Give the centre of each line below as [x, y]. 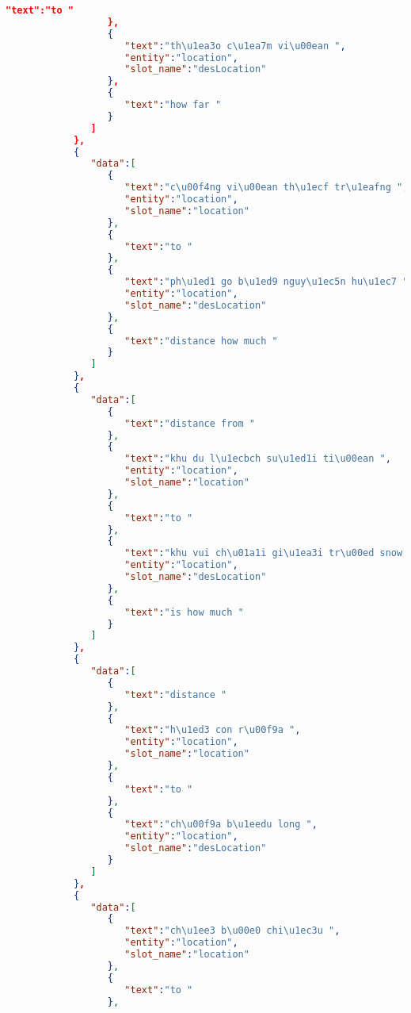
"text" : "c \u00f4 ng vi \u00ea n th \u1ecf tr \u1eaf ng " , [266, 188]
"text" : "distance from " [190, 423]
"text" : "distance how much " [201, 341]
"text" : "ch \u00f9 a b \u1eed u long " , [221, 825]
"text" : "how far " [173, 105]
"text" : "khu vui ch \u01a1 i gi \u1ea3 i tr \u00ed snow [264, 553]
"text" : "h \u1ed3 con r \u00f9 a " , [213, 730]
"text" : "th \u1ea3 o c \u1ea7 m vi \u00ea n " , [235, 46]
